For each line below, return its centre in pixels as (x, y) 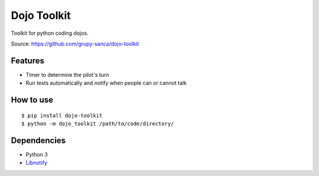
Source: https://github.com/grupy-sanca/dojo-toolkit (75, 44)
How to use (32, 100)
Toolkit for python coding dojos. (50, 33)
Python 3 (37, 154)
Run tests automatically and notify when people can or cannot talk (106, 83)
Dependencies (38, 140)
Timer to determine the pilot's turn (67, 74)
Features (27, 61)
